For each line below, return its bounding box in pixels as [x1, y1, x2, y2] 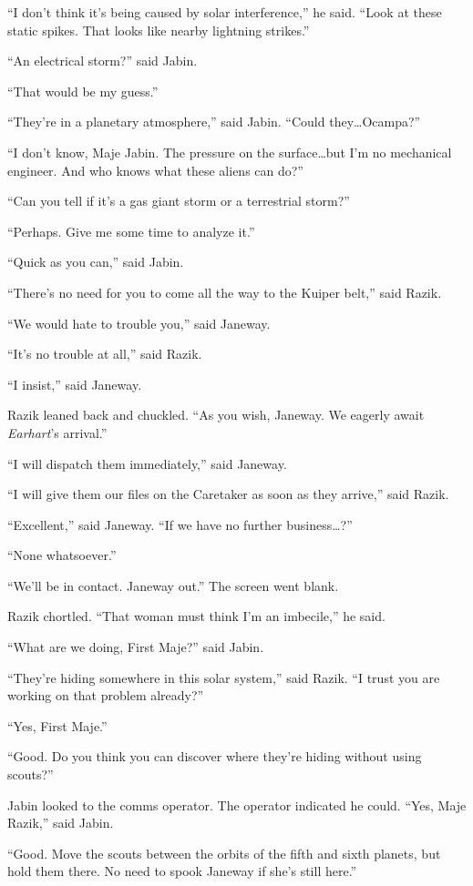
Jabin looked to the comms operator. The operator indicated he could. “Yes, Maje [7, 795, 467, 814]
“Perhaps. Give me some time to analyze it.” [7, 221, 255, 240]
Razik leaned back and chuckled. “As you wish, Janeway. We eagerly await [7, 405, 425, 424]
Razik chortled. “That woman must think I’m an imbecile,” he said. [7, 606, 386, 626]
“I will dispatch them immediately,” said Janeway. [7, 453, 287, 473]
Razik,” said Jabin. [7, 813, 114, 832]
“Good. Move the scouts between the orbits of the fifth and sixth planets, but [7, 843, 441, 862]
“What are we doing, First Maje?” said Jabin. [7, 637, 264, 657]
